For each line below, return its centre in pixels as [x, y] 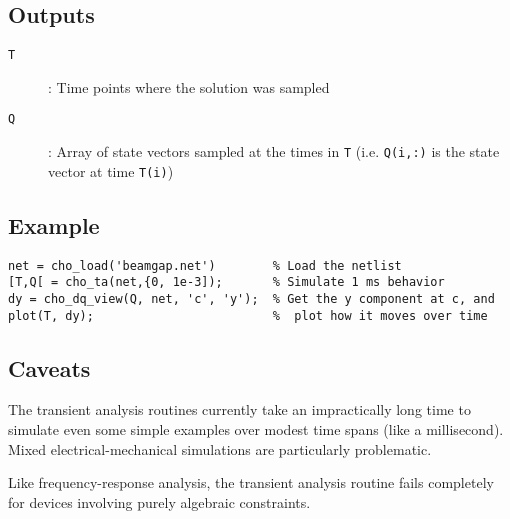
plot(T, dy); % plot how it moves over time [248, 315]
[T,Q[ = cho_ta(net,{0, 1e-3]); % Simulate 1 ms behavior [226, 282]
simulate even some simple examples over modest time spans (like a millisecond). [256, 429]
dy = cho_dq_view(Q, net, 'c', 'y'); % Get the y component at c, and [251, 298]
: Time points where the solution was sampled [189, 86]
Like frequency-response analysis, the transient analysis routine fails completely [251, 482]
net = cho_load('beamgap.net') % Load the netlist [205, 265]
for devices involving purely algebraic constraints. [159, 501]
